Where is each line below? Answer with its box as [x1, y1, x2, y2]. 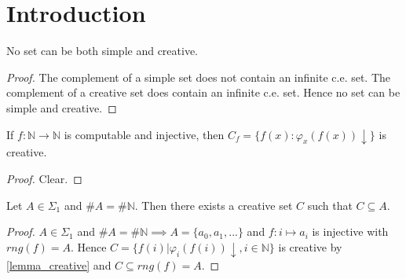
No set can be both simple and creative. [6, 42, 199, 59]
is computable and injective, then [64, 126, 225, 142]
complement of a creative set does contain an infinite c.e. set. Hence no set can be [6, 84, 401, 101]
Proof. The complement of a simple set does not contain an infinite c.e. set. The [6, 68, 391, 85]
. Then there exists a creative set [134, 196, 293, 213]
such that [307, 196, 353, 213]
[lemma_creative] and [6, 256, 112, 273]
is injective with [312, 223, 389, 240]
